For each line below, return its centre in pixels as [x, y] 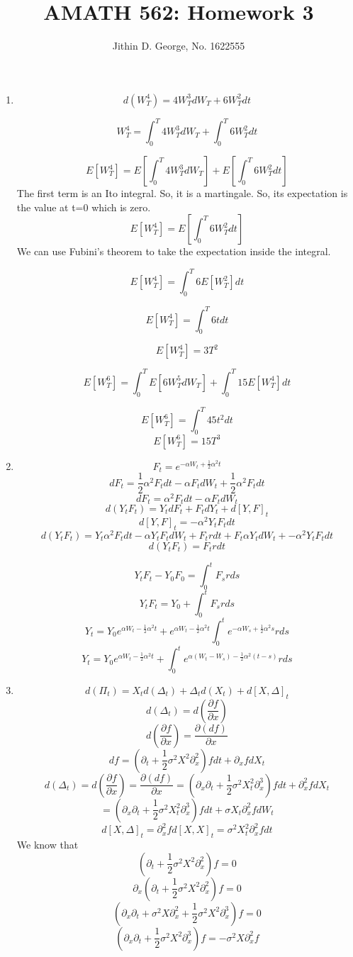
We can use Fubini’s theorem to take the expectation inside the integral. [174, 251]
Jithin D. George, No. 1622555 [179, 46]
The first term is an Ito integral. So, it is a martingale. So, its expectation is [182, 193]
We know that [47, 845]
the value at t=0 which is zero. [84, 207]
